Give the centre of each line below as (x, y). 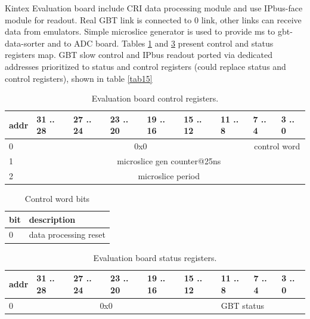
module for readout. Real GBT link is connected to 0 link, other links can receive (153, 19)
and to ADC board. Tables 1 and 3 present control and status (160, 43)
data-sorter (25, 43)
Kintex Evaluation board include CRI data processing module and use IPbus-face (154, 8)
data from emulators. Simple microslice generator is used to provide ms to (140, 31)
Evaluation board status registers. (155, 257)
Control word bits (57, 198)
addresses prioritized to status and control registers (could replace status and (145, 66)
